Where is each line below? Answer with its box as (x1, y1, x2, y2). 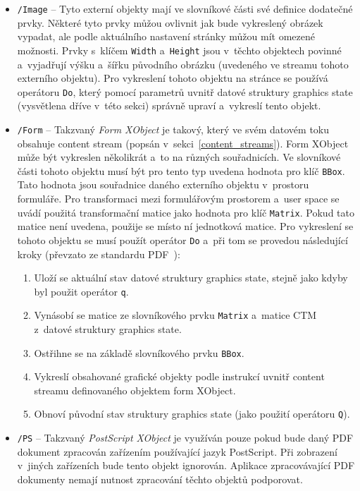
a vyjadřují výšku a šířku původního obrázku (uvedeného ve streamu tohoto (17, 56, 349, 71)
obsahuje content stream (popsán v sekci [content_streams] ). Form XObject (17, 135, 349, 150)
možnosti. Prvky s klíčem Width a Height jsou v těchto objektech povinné (17, 42, 342, 57)
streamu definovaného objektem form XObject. (34, 382, 236, 397)
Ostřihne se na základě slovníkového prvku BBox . (34, 345, 244, 360)
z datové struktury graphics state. (34, 322, 182, 337)
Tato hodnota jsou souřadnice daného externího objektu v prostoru (17, 177, 309, 192)
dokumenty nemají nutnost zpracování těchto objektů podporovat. (17, 471, 303, 486)
